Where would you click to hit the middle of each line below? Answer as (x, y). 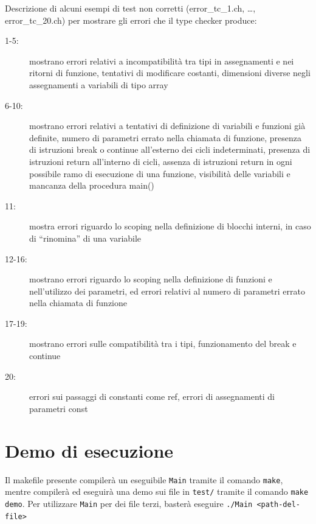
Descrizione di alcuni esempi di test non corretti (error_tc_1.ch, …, (130, 8)
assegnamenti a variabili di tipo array (99, 84)
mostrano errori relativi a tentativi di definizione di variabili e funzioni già (167, 126)
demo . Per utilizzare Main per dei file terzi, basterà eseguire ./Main (129, 503)
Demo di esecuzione (89, 450)
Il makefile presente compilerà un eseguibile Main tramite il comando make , (144, 479)
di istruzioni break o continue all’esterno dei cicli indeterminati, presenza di (170, 149)
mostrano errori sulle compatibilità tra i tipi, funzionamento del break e (163, 344)
